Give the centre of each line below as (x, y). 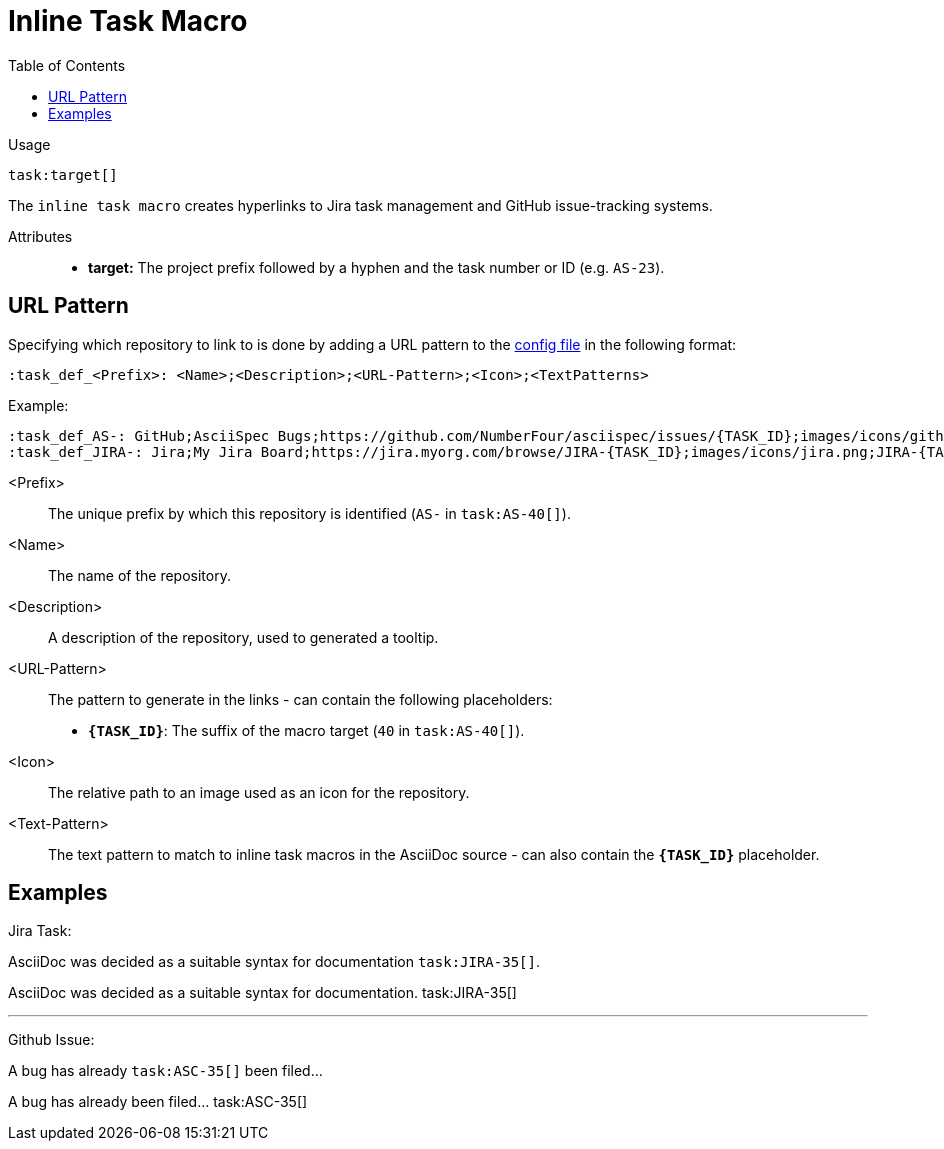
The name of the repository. (139, 575)
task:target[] (63, 174)
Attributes (40, 236)
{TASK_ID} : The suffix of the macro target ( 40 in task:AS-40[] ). (306, 730)
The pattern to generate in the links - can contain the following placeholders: (300, 699)
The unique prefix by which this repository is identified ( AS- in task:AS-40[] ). (309, 513)
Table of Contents (67, 65)
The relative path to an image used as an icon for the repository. (259, 792)
